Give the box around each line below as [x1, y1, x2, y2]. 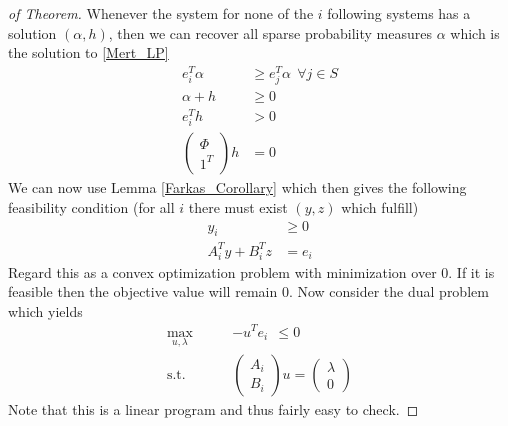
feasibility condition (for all [8, 196, 175, 217]
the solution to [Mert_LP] [8, 42, 169, 63]
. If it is [448, 261, 495, 282]
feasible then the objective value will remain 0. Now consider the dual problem [8, 281, 489, 302]
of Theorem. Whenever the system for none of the [8, 3, 314, 23]
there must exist [188, 196, 288, 217]
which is [450, 22, 500, 43]
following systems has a [327, 3, 471, 23]
